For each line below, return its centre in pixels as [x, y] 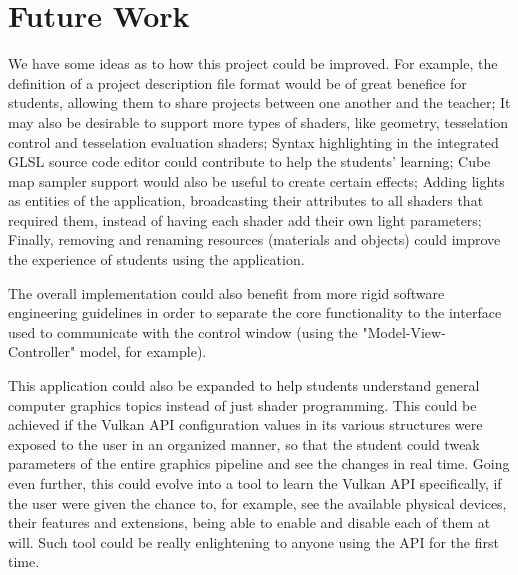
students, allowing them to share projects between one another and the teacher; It [259, 102]
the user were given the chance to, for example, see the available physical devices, [257, 502]
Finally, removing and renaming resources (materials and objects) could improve [254, 239]
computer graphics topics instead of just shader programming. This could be [242, 404]
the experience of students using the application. [156, 259]
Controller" [42, 351]
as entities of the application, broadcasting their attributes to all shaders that [246, 200]
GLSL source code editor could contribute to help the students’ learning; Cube [249, 161]
